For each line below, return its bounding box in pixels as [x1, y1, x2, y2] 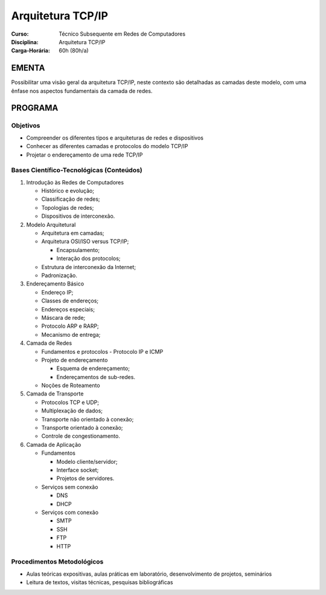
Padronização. [41, 272, 78, 279]
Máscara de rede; [41, 314, 86, 321]
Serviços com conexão [41, 509, 99, 516]
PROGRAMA [11, 103, 59, 113]
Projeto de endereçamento [41, 356, 108, 363]
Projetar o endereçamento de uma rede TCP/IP [26, 151, 143, 158]
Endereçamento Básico [26, 280, 85, 287]
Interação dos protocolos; [56, 255, 121, 262]
